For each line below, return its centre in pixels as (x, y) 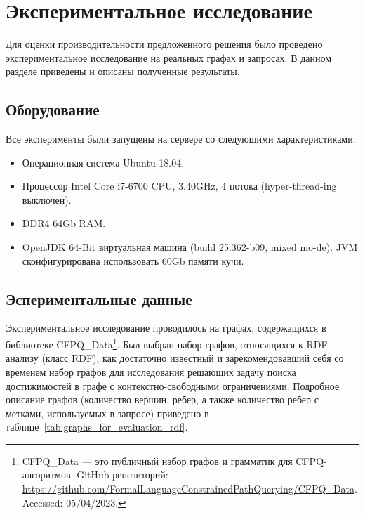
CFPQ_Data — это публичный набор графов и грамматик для (157, 461)
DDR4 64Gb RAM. (64, 223)
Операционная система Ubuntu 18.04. (103, 162)
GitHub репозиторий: (122, 475)
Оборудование (53, 109)
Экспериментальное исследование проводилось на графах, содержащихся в (166, 328)
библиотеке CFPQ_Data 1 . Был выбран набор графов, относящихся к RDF (167, 343)
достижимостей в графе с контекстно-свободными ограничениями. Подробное (173, 385)
